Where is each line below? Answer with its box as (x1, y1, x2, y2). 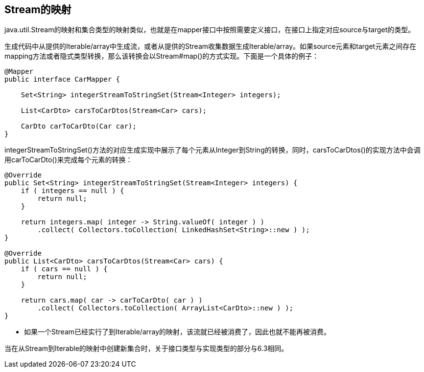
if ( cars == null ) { (21, 265, 108, 273)
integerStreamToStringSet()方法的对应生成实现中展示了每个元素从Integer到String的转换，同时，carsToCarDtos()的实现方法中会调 (4, 146, 421, 154)
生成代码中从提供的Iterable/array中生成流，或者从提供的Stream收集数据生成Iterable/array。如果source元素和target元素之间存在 (4, 42, 417, 51)
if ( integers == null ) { (21, 187, 124, 195)
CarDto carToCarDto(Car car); (21, 122, 137, 131)
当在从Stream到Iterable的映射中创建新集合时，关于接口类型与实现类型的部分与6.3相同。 (4, 344, 288, 353)
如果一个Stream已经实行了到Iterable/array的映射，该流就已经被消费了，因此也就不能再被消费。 (24, 328, 331, 336)
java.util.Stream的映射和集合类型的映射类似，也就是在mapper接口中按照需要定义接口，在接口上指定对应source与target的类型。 (4, 25, 415, 34)
